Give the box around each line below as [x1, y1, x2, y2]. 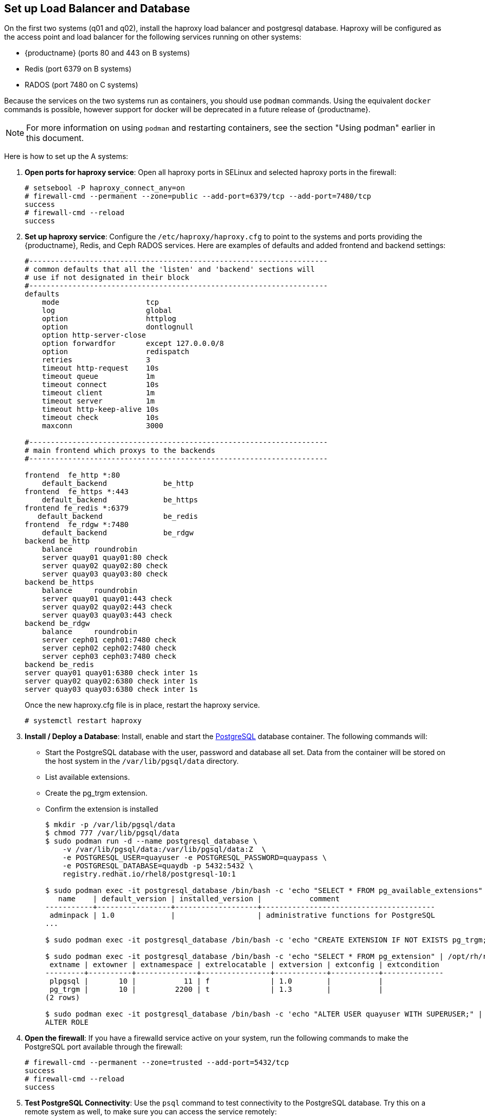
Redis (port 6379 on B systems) [25, 64, 132, 74]
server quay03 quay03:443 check [42, 611, 172, 620]
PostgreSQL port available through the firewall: [25, 1042, 183, 1052]
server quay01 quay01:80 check [42, 553, 168, 562]
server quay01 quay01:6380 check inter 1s [25, 669, 198, 677]
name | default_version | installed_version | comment [58, 895, 340, 903]
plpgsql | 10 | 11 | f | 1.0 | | [49, 977, 383, 986]
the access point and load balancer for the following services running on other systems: [4, 32, 302, 42]
